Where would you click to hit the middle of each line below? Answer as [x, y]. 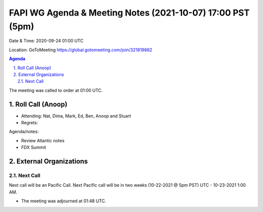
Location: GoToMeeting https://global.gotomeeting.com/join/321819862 [81, 50]
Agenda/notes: [24, 132]
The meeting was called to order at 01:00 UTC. [56, 90]
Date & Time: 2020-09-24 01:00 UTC [46, 41]
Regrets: [30, 122]
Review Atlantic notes [43, 140]
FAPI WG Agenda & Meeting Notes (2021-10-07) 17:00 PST [129, 13]
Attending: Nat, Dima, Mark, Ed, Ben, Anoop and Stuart [76, 116]
